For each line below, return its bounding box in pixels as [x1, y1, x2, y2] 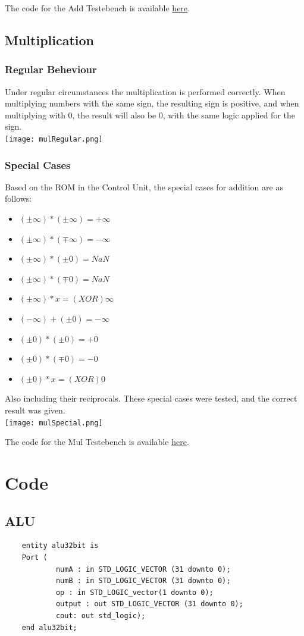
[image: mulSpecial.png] [5, 418, 103, 427]
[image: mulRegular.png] [5, 134, 103, 143]
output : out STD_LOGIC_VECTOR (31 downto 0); [55, 600, 243, 609]
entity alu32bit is [21, 541, 99, 550]
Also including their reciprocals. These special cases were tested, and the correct [5, 392, 297, 405]
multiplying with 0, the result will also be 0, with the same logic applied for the [5, 108, 295, 121]
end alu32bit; [21, 623, 77, 632]
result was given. [5, 403, 65, 416]
